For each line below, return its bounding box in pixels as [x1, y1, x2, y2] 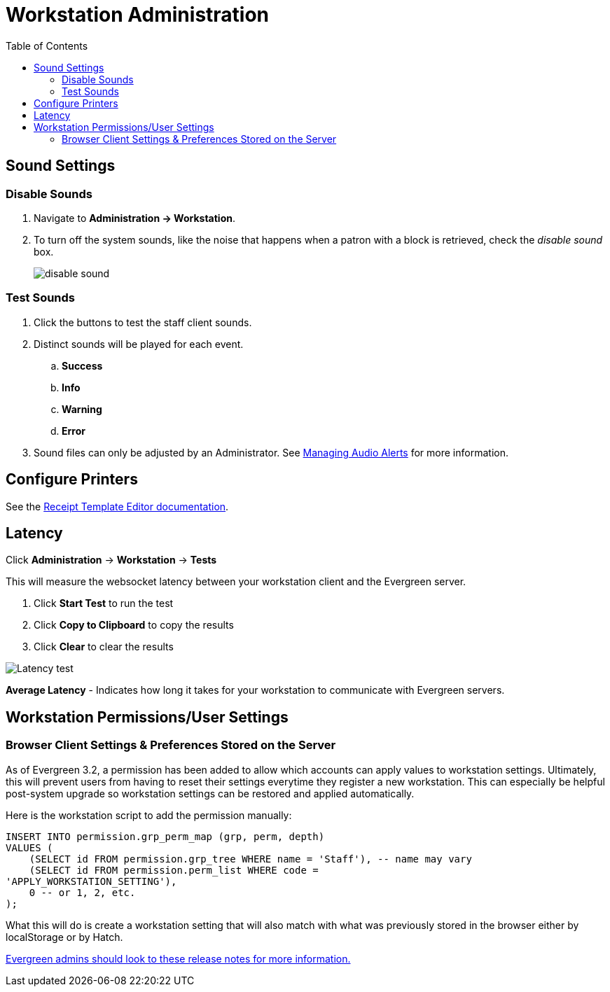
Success [62, 359, 103, 372]
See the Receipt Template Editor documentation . [6, 500, 229, 512]
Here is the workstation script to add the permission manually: [6, 809, 292, 821]
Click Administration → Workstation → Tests [6, 554, 217, 566]
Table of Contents [6, 39, 88, 52]
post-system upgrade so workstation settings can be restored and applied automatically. [6, 787, 415, 799]
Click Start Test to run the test [34, 597, 174, 610]
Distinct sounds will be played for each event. [34, 337, 244, 350]
